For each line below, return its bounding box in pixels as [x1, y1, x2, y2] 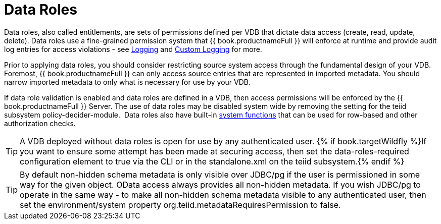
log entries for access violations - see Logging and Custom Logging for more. [4, 44, 262, 53]
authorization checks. [4, 119, 76, 128]
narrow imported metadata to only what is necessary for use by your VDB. [4, 77, 251, 86]
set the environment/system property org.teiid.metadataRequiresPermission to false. [20, 199, 341, 210]
